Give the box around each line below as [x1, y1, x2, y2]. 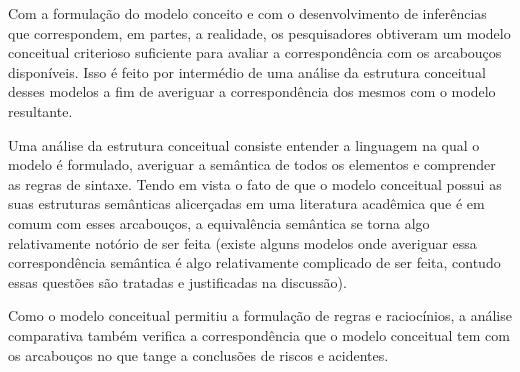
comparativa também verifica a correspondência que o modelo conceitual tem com [8, 324, 510, 345]
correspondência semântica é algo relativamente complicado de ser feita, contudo [8, 252, 501, 273]
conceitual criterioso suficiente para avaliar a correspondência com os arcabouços [8, 42, 502, 63]
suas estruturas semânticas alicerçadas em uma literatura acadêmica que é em [8, 193, 485, 214]
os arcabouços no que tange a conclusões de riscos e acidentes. [8, 344, 389, 365]
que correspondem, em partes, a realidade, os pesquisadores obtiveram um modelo [8, 22, 511, 43]
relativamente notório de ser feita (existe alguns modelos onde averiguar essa [8, 232, 477, 253]
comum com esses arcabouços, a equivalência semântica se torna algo [8, 212, 430, 233]
